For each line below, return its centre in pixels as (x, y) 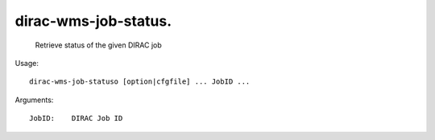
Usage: (27, 63)
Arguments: (34, 100)
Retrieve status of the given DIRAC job (99, 45)
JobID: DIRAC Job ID (76, 118)
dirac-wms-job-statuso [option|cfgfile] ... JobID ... (140, 82)
